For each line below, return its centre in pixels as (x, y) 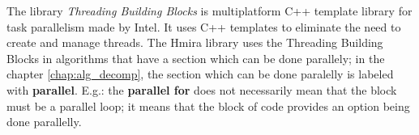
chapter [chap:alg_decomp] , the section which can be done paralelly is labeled (200, 74)
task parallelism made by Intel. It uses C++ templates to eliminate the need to (204, 26)
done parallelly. (44, 122)
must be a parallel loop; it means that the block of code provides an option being (208, 105)
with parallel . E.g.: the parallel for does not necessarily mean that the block (202, 89)
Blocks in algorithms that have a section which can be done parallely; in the (196, 58)
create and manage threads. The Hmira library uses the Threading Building (195, 42)
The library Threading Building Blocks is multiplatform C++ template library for (209, 11)
